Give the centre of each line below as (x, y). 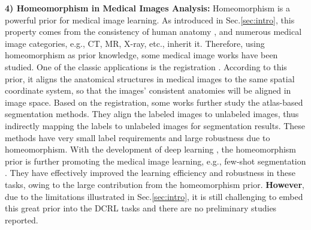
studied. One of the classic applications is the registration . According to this (146, 66)
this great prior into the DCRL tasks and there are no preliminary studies (141, 208)
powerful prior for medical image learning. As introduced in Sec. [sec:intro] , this (150, 20)
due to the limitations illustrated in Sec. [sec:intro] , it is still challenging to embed (154, 196)
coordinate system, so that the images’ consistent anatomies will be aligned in (148, 90)
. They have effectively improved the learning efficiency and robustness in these (150, 173)
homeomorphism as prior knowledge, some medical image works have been (141, 55)
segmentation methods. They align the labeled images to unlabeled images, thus (152, 114)
